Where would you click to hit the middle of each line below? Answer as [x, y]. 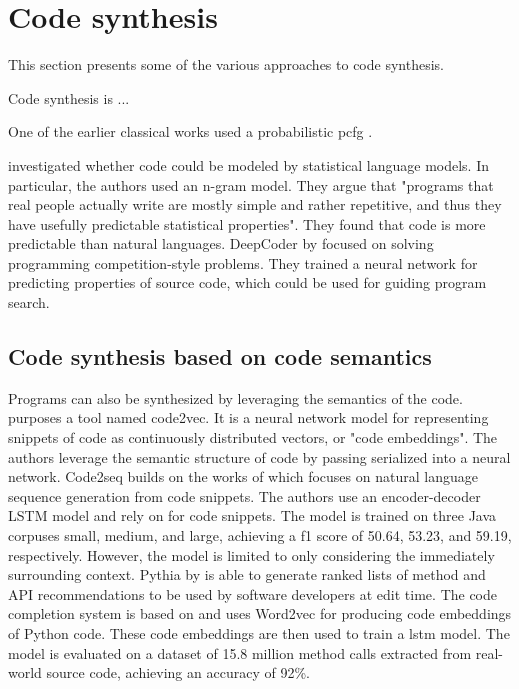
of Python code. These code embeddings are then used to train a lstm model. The [259, 632]
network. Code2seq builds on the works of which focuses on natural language [243, 476]
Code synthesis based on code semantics [220, 356]
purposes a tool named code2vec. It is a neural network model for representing [248, 417]
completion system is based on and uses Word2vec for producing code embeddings [260, 613]
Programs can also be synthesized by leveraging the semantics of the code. [235, 397]
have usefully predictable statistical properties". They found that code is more [247, 223]
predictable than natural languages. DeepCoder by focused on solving [221, 243]
